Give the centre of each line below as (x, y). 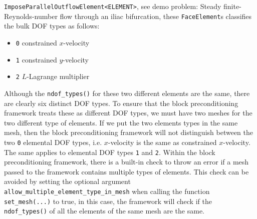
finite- (232, 6)
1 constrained (36, 59)
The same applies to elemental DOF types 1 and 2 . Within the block (110, 152)
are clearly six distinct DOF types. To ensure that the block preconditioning (121, 103)
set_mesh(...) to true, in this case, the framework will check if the (108, 201)
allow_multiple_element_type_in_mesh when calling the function (107, 191)
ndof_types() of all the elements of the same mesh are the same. (104, 211)
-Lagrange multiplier (58, 76)
